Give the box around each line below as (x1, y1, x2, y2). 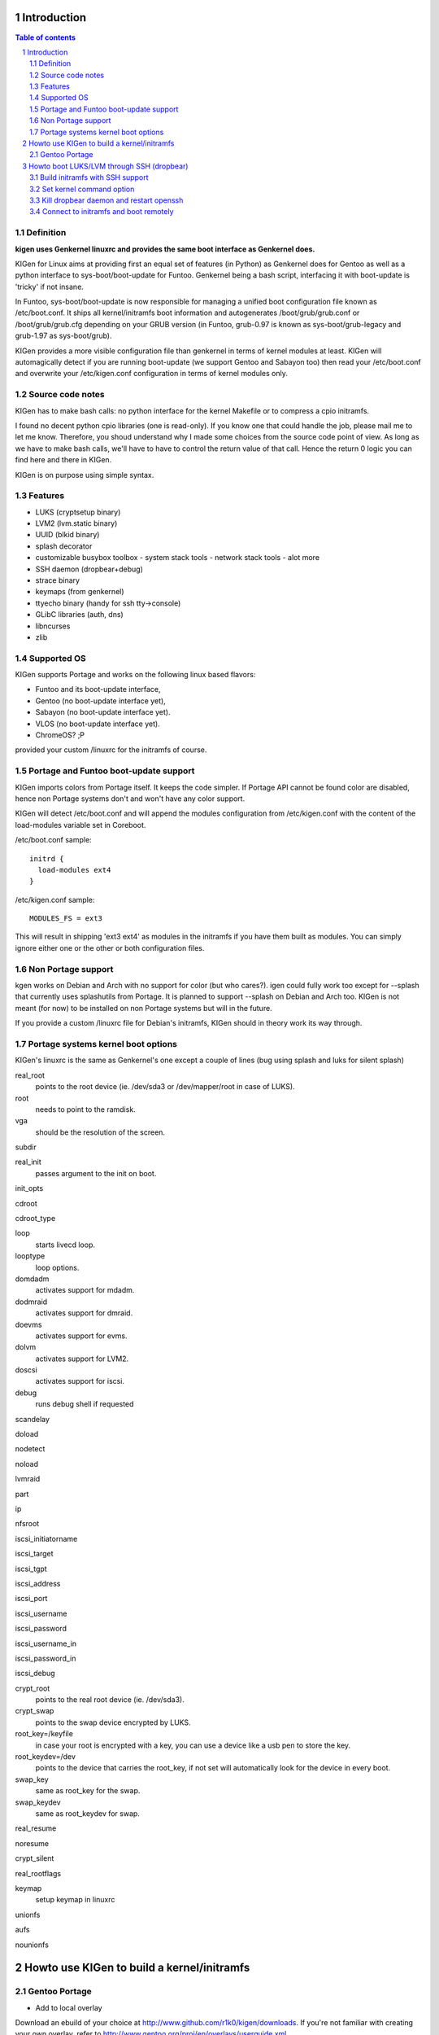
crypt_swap (15, 1706, 54, 1716)
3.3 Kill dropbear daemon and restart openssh (29, 195, 184, 205)
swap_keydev (15, 1797, 61, 1807)
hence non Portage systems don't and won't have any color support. (15, 794, 246, 803)
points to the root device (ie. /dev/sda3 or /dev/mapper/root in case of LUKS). (35, 1082, 296, 1092)
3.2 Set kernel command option (29, 184, 135, 194)
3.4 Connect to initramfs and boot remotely (29, 207, 174, 217)
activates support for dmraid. (35, 1308, 133, 1318)
